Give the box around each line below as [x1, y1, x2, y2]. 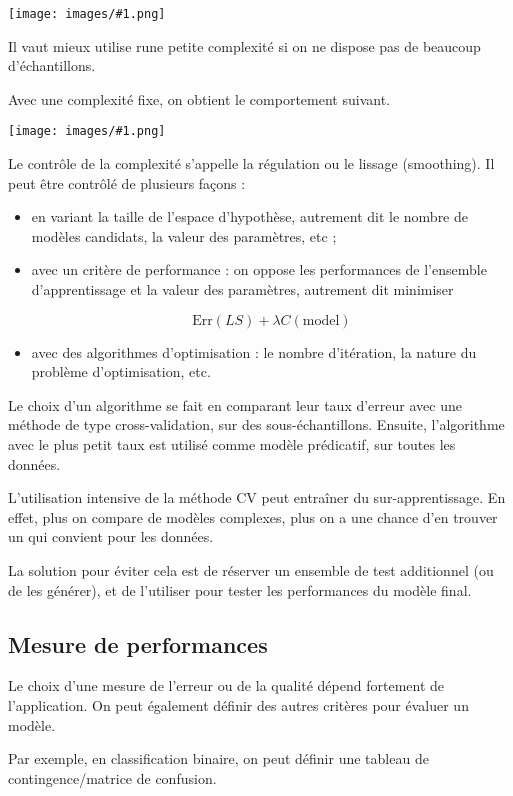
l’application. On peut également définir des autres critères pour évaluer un [8, 694, 469, 715]
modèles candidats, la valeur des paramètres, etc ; [31, 225, 337, 246]
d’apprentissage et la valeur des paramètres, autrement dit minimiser [31, 279, 454, 300]
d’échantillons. [8, 55, 96, 76]
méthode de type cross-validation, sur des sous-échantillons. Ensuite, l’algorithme [8, 414, 505, 435]
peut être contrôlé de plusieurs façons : [8, 172, 246, 193]
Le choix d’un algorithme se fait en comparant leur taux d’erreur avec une [8, 394, 462, 415]
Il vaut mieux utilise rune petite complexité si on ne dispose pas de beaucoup [8, 35, 481, 56]
